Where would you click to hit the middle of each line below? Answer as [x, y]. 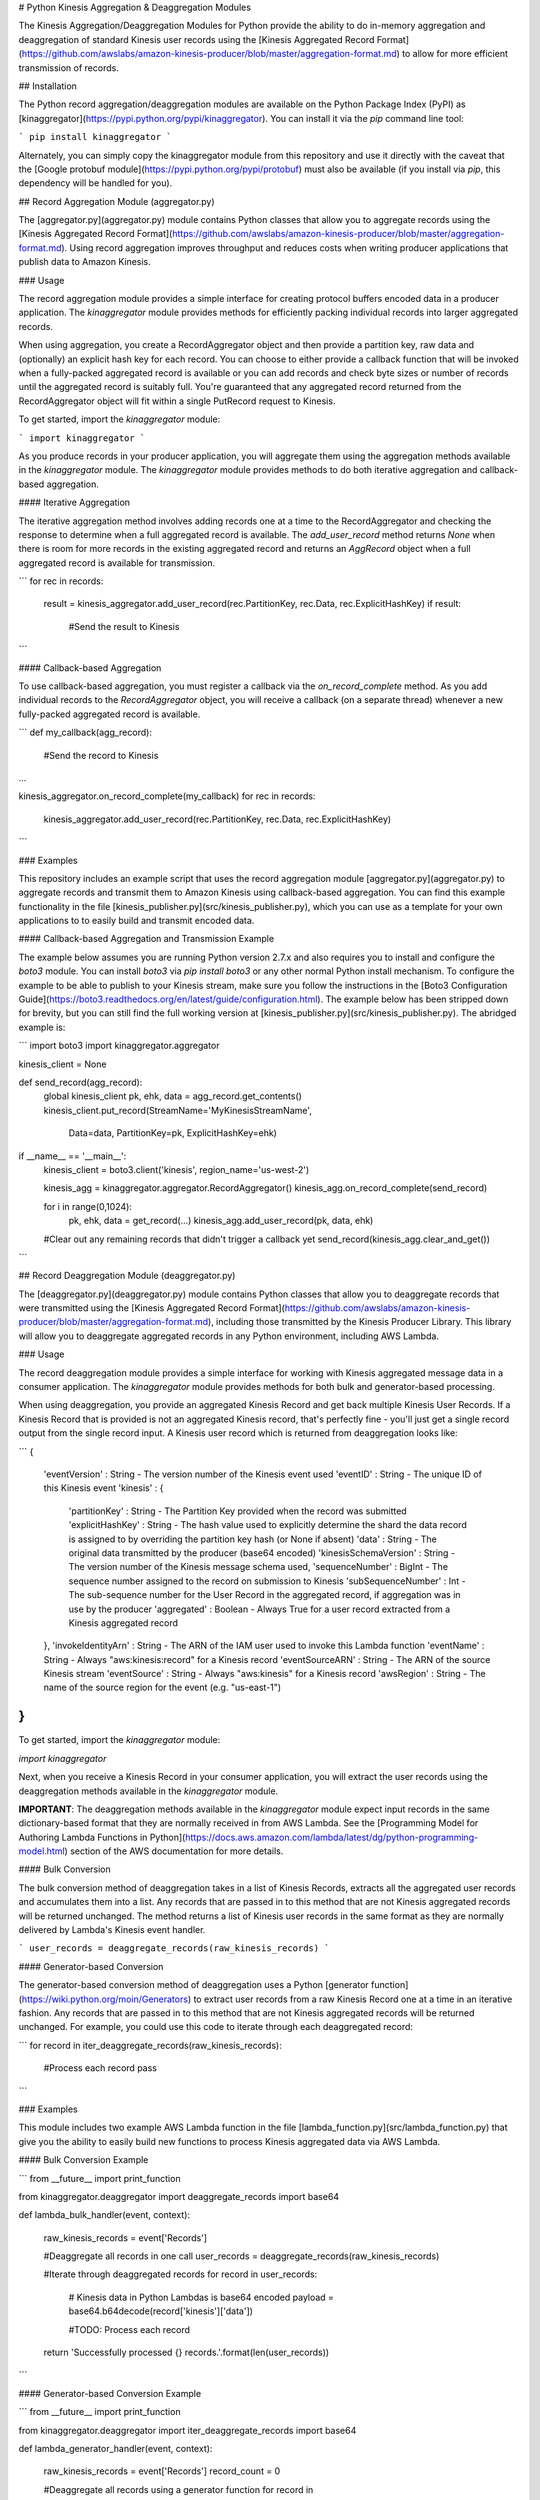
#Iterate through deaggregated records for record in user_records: [180, 2274]
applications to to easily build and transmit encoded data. [136, 921]
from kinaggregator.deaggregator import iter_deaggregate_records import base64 [187, 2430]
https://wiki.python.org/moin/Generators [105, 1999]
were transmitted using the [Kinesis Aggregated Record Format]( [151, 1308]
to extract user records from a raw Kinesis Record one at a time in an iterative [353, 1999]
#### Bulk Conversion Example [83, 2160]
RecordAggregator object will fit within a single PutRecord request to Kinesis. [177, 401]
